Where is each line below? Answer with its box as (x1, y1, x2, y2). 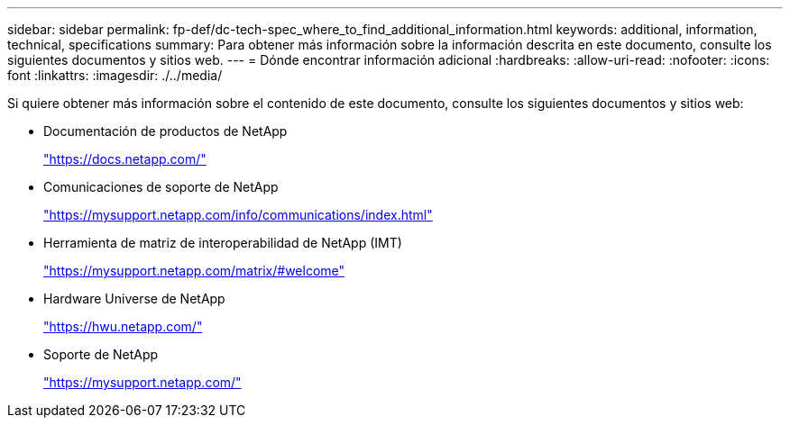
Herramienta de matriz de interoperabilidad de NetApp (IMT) (43, 235, 402, 250)
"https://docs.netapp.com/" (43, 151, 207, 167)
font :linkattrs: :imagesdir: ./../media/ (7, 68, 223, 83)
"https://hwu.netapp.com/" (43, 319, 203, 334)
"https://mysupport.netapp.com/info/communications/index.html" (43, 207, 433, 222)
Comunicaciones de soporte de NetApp (43, 179, 279, 194)
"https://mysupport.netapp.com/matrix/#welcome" (43, 263, 345, 278)
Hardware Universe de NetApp (43, 291, 225, 306)
